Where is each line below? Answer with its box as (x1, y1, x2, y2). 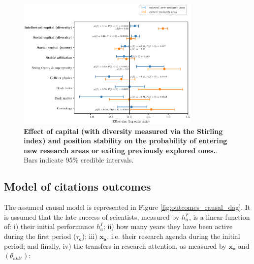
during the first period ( (4, 231, 76, 241)
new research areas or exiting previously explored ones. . (24, 145, 218, 155)
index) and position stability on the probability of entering (24, 135, 227, 146)
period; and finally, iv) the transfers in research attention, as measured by (4, 240, 226, 251)
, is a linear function (189, 211, 250, 222)
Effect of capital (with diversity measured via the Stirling (24, 126, 223, 136)
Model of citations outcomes (4, 179, 151, 194)
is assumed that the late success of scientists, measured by (4, 211, 180, 222)
